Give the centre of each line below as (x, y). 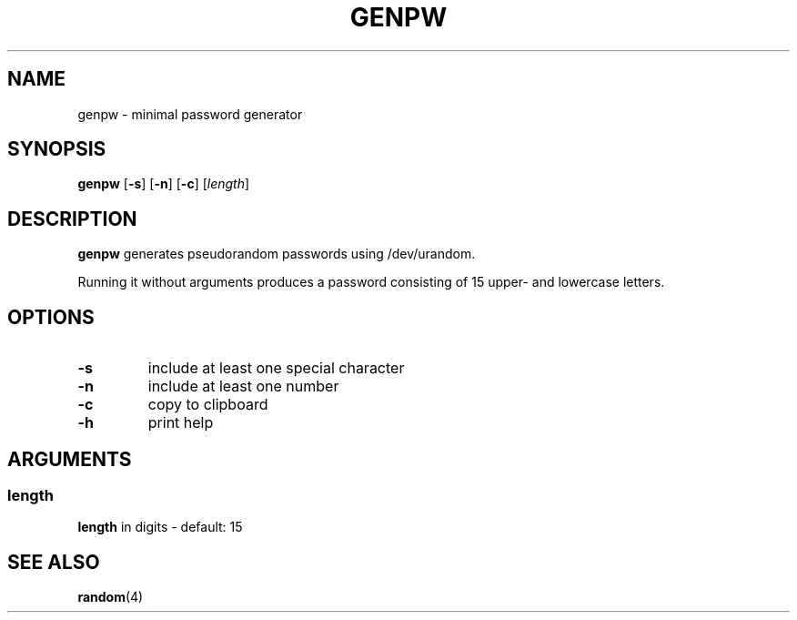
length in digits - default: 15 (160, 527)
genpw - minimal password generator (190, 114)
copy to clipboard (208, 405)
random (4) (111, 597)
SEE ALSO (54, 562)
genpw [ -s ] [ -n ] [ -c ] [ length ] (164, 184)
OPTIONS (51, 317)
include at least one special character (276, 368)
